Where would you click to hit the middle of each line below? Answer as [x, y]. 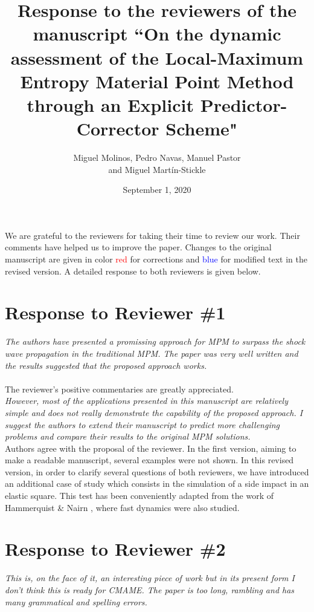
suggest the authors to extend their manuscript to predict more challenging [143, 424]
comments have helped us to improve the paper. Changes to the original [138, 247]
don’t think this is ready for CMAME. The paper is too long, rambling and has [150, 589]
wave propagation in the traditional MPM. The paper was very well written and [152, 353]
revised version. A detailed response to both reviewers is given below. [133, 271]
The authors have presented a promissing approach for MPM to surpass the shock [155, 341]
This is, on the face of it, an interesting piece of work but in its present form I [150, 578]
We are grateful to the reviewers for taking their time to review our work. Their [152, 235]
